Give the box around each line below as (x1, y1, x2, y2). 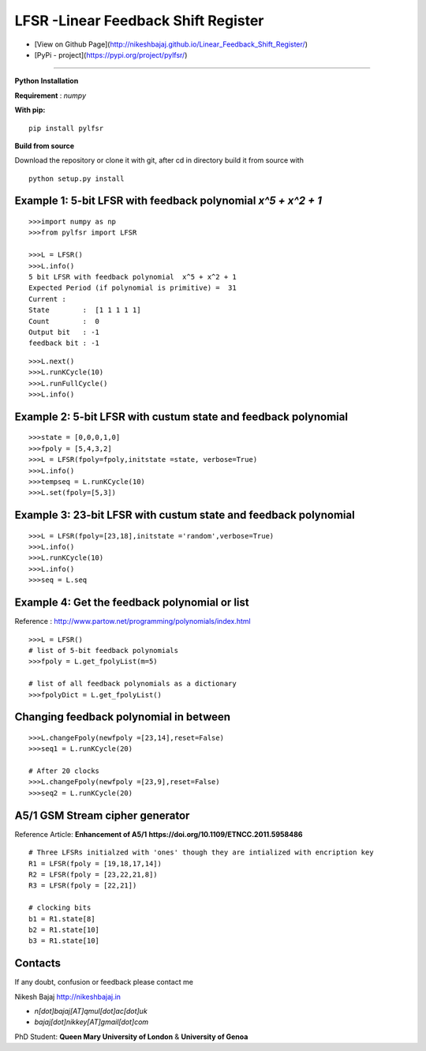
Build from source (14, 141, 75, 150)
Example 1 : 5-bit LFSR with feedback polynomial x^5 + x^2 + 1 (14, 194, 323, 208)
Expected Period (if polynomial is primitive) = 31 (28, 283, 237, 292)
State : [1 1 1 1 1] (28, 306, 141, 315)
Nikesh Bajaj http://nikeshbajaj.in (14, 992, 121, 1001)
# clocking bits (28, 903, 92, 912)
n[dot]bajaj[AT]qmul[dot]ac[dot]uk (34, 1006, 148, 1015)
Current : (28, 295, 66, 303)
